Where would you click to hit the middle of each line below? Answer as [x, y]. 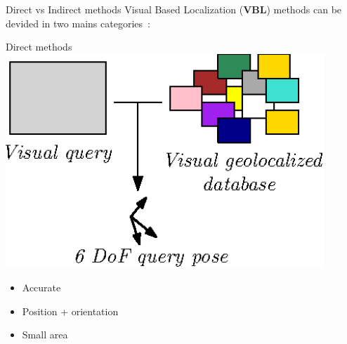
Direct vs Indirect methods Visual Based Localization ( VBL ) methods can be [174, 9]
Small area [45, 335]
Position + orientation [70, 311]
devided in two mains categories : [78, 23]
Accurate [41, 287]
